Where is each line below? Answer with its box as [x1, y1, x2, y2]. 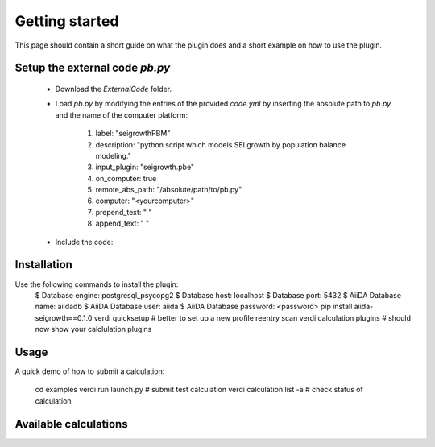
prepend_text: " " [95, 207, 152, 217]
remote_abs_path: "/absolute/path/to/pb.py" [95, 185, 242, 195]
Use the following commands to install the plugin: [14, 279, 179, 289]
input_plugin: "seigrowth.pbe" [95, 162, 195, 172]
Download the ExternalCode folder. [55, 84, 172, 93]
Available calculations [14, 417, 128, 431]
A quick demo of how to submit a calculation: [14, 366, 165, 376]
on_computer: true [95, 173, 157, 183]
